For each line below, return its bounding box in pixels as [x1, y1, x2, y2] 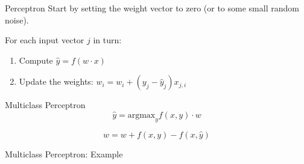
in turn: [93, 34, 122, 46]
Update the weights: [19, 75, 93, 88]
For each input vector [5, 34, 84, 46]
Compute [19, 53, 53, 66]
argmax [127, 111, 156, 120]
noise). [5, 13, 29, 26]
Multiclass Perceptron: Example [5, 147, 123, 160]
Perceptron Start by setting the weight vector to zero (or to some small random [5, 2, 299, 14]
